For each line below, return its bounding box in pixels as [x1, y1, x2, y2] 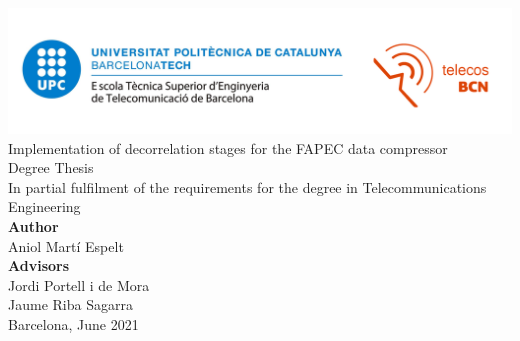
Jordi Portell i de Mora [8, 274, 150, 295]
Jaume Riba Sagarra [8, 294, 133, 315]
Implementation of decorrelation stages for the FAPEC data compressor [8, 137, 448, 158]
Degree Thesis [8, 157, 94, 178]
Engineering [8, 196, 81, 217]
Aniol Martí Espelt [8, 235, 124, 256]
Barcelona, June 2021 [8, 313, 139, 334]
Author [8, 215, 59, 236]
